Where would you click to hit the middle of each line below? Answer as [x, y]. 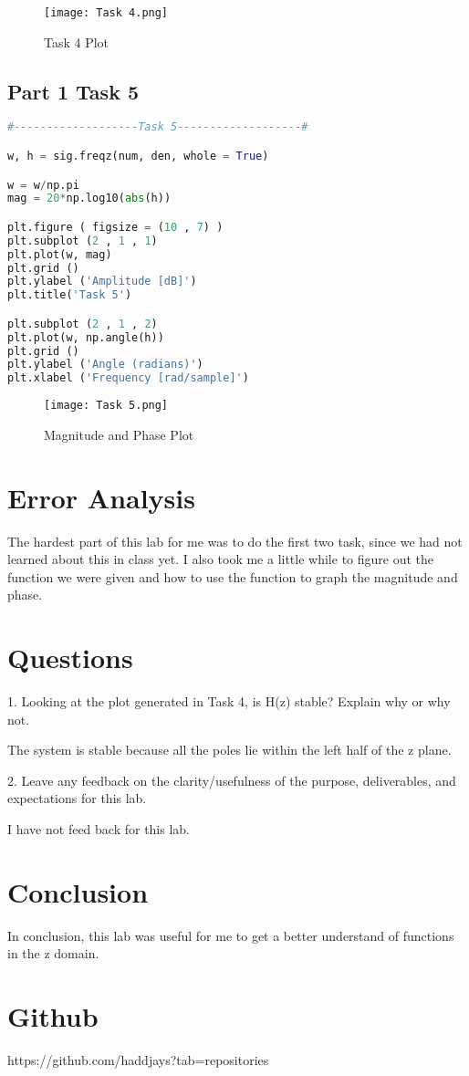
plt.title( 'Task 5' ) [70, 295]
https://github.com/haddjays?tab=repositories [138, 1060]
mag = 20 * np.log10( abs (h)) [89, 198]
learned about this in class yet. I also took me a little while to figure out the [221, 559]
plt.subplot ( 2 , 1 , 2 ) [83, 324]
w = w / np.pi [43, 185]
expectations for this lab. [77, 798]
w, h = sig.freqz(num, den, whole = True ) [138, 156]
